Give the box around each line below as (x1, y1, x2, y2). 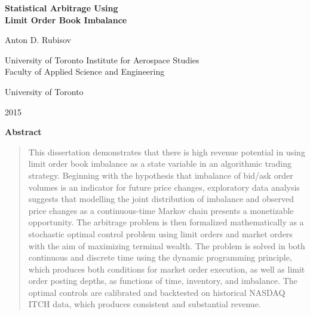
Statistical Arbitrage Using (5, 2, 118, 14)
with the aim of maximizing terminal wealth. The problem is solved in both (28, 239, 305, 252)
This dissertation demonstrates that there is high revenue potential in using (28, 145, 305, 158)
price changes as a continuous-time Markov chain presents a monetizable (28, 204, 294, 216)
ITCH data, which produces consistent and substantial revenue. (28, 298, 261, 310)
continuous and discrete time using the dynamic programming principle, (28, 251, 292, 264)
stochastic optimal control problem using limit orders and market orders (28, 227, 293, 240)
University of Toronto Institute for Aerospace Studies (5, 53, 199, 66)
